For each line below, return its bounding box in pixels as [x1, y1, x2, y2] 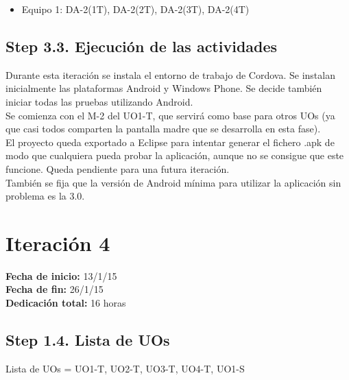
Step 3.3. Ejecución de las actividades [5, 35, 278, 56]
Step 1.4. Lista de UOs [5, 329, 170, 351]
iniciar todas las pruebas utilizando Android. [5, 94, 193, 108]
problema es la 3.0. [5, 189, 85, 203]
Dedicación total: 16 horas [5, 296, 126, 310]
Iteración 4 [5, 228, 110, 257]
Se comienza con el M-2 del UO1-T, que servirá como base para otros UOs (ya [5, 108, 335, 122]
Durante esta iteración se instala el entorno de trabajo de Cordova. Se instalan [5, 67, 335, 82]
